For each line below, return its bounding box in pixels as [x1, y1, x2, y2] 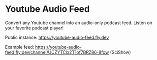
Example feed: [5, 44, 34, 50]
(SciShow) [110, 49, 131, 55]
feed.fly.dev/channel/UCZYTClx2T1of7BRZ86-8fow [5, 49, 109, 55]
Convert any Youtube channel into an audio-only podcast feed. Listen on [5, 20, 153, 26]
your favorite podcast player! [5, 25, 64, 30]
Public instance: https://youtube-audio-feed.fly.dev [5, 34, 109, 40]
